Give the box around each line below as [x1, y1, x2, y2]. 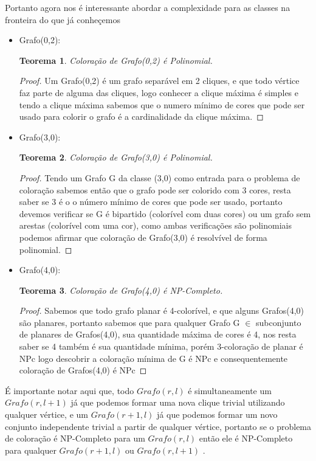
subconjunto [256, 316, 301, 328]
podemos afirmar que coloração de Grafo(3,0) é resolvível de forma [19, 230, 267, 243]
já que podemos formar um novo [157, 408, 278, 421]
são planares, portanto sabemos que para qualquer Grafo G [19, 316, 240, 328]
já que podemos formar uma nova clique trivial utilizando [70, 396, 285, 409]
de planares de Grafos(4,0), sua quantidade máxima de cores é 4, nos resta [19, 328, 297, 341]
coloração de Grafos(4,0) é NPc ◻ [19, 364, 147, 376]
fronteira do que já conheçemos [5, 13, 120, 26]
